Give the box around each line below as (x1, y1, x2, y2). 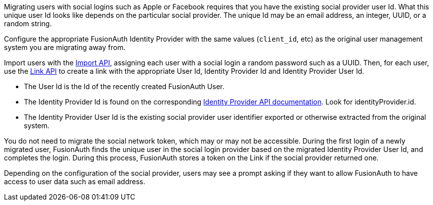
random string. (4, 19, 52, 28)
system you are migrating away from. (4, 43, 126, 51)
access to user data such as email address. (4, 177, 145, 186)
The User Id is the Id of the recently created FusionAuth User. (24, 82, 224, 91)
